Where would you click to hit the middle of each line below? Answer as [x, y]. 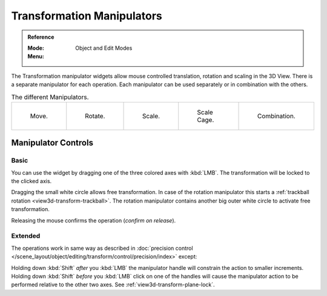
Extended [26, 236]
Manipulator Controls [52, 143]
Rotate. [95, 116]
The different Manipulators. [50, 97]
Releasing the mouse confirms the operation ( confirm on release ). [94, 220]
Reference [41, 37]
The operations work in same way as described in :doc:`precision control [102, 248]
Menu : [36, 56]
